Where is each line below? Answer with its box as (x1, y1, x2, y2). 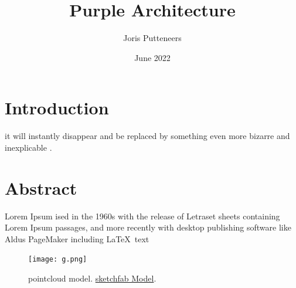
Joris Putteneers (123, 32, 182, 44)
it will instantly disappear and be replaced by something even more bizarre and (5, 130, 290, 142)
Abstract (5, 175, 77, 199)
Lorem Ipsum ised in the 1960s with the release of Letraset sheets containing (5, 209, 280, 222)
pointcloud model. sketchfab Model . (28, 272, 156, 284)
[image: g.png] (28, 255, 87, 264)
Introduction (5, 96, 109, 120)
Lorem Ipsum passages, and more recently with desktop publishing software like (5, 221, 291, 233)
